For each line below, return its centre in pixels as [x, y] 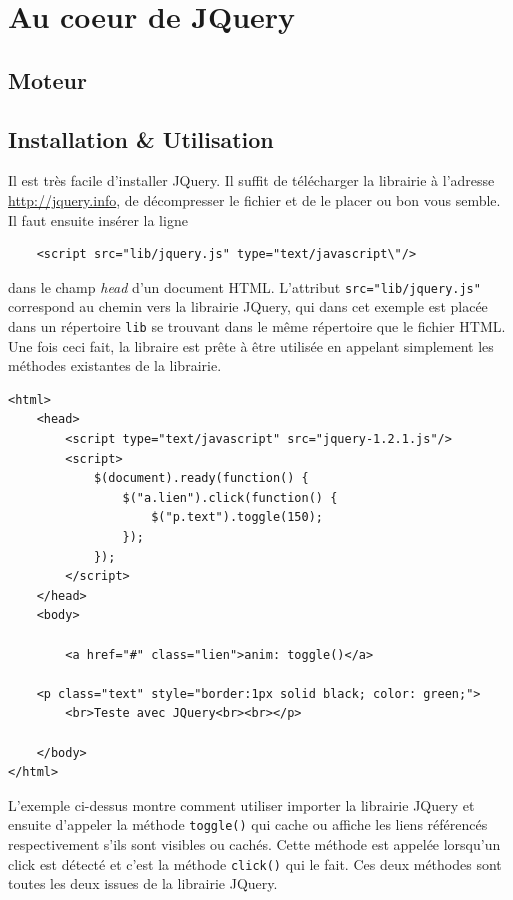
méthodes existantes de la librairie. [115, 365]
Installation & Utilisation [141, 138]
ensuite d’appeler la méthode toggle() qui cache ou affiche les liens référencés [248, 824]
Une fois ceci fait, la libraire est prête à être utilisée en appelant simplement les [251, 345]
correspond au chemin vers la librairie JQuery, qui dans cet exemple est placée [248, 306]
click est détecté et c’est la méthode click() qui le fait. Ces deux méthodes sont [255, 863]
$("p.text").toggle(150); [237, 517]
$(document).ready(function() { [201, 478]
